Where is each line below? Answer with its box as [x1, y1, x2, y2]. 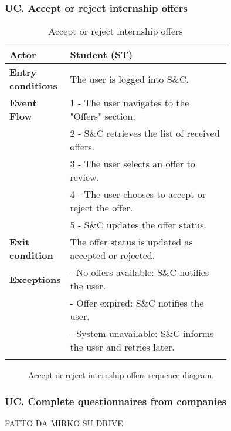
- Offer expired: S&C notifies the [70, 296, 204, 310]
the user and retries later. [70, 340, 175, 354]
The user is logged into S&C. [70, 72, 189, 86]
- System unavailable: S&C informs [70, 326, 214, 341]
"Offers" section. [70, 109, 135, 123]
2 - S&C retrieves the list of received [70, 126, 220, 140]
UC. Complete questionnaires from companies [5, 393, 227, 408]
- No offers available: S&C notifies [70, 265, 209, 280]
